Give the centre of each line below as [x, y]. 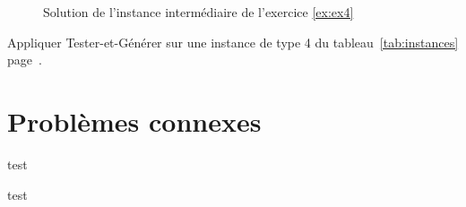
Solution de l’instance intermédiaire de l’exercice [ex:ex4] [198, 12]
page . [25, 60]
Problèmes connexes [134, 121]
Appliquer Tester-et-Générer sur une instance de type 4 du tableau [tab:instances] [233, 42]
